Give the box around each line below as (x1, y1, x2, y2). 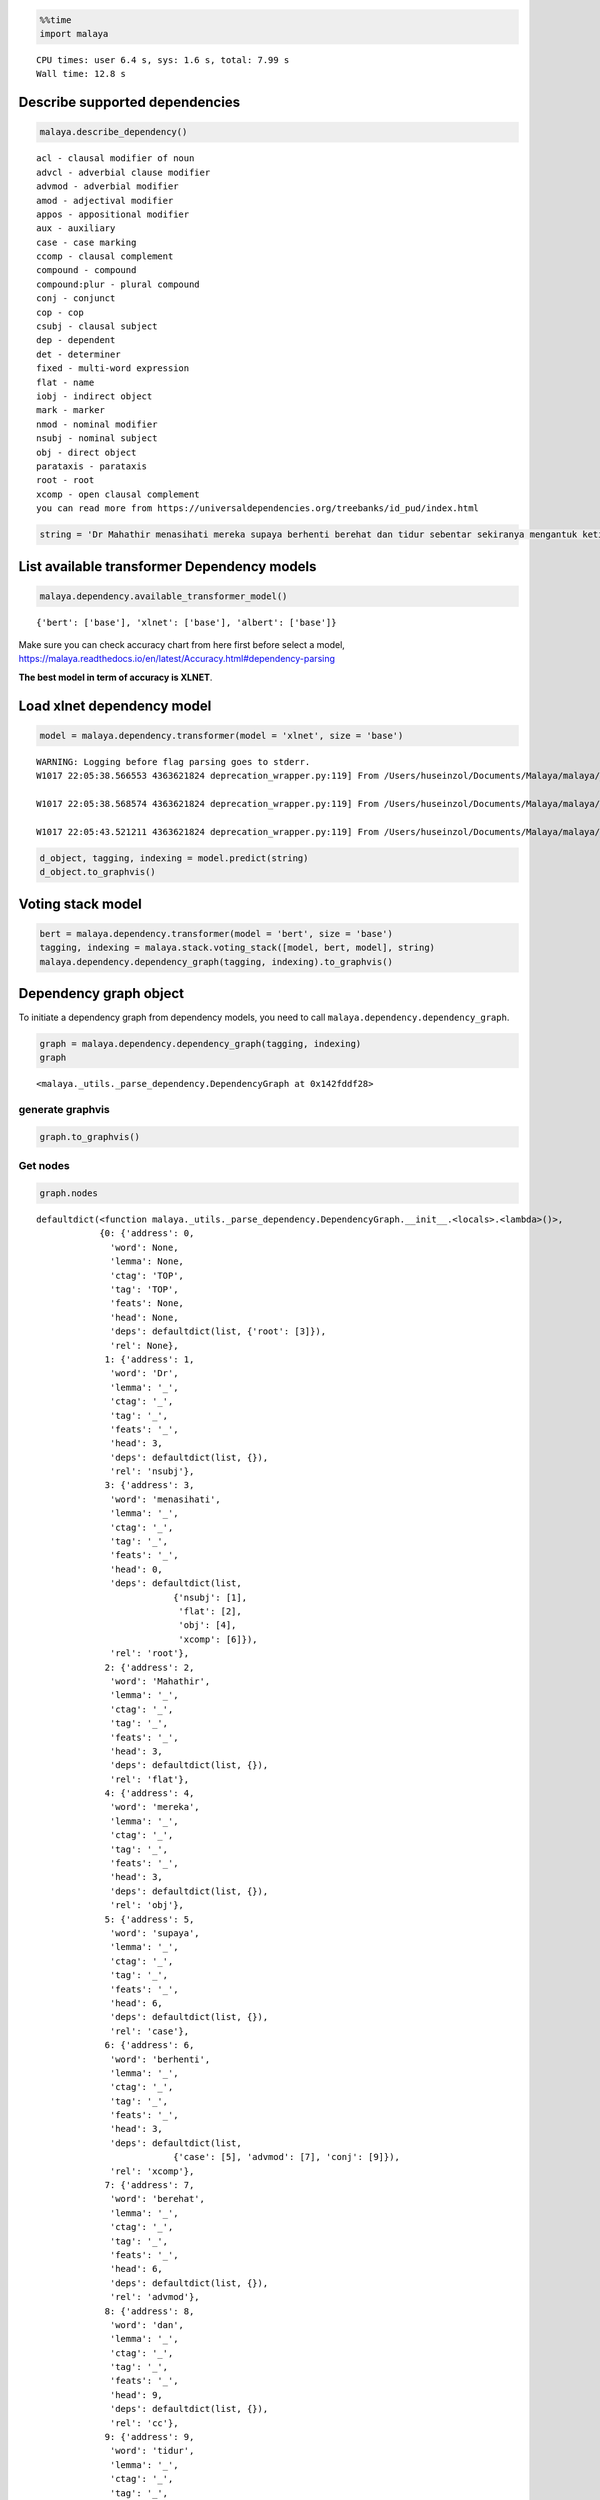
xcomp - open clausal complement (36, 488, 200, 500)
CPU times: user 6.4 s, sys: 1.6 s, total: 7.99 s (36, 54, 290, 65)
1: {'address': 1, (104, 1353, 195, 1365)
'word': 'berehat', (110, 2193, 205, 2205)
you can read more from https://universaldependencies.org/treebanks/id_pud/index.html (36, 503, 480, 514)
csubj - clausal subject (36, 321, 158, 332)
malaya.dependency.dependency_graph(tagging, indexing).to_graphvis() (39, 956, 394, 967)
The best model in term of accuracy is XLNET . (18, 671, 213, 683)
